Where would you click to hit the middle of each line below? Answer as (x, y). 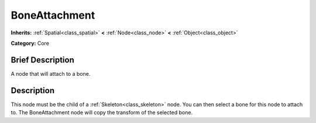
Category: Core (30, 43)
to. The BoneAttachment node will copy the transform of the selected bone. (102, 113)
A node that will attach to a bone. (51, 73)
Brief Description (42, 60)
